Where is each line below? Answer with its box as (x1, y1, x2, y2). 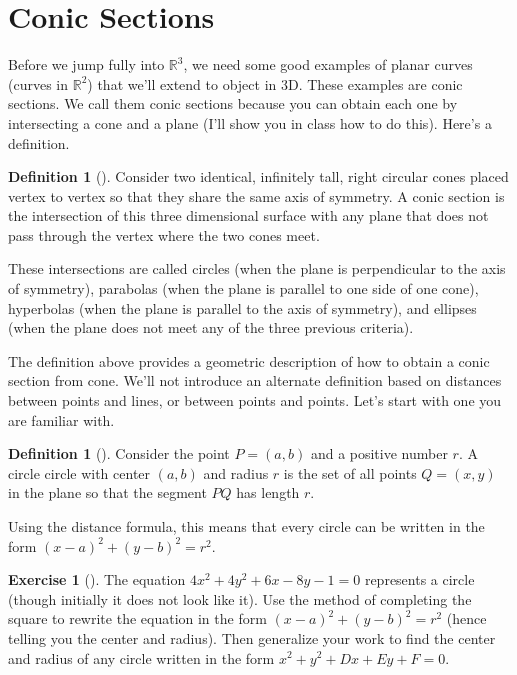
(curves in (8, 73, 69, 94)
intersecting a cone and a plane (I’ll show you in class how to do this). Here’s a (8, 112, 492, 133)
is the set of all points (283, 462, 417, 483)
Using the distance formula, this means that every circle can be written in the (8, 516, 485, 536)
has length (236, 482, 300, 503)
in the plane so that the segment (8, 482, 207, 503)
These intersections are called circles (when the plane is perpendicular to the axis (8, 258, 506, 279)
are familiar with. (8, 409, 115, 430)
